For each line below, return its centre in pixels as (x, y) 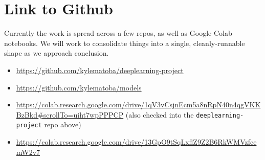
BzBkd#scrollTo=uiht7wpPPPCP (70, 114)
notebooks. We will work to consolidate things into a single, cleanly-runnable (125, 43)
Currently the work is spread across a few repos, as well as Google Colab (118, 33)
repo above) (63, 124)
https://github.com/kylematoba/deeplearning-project (100, 70)
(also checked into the (160, 114)
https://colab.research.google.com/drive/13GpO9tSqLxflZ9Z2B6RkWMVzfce (136, 142)
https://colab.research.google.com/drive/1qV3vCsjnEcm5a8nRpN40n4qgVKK (138, 105)
